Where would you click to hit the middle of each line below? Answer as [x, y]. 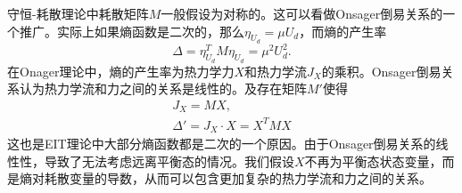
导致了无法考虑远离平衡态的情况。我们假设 [169, 161]
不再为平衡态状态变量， [373, 161]
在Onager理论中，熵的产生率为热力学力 [121, 71]
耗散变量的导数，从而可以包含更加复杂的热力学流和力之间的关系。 [238, 178]
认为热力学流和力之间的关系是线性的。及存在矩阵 [163, 88]
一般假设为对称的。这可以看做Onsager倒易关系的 [302, 13]
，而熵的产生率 [343, 31]
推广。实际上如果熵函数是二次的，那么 [132, 31]
